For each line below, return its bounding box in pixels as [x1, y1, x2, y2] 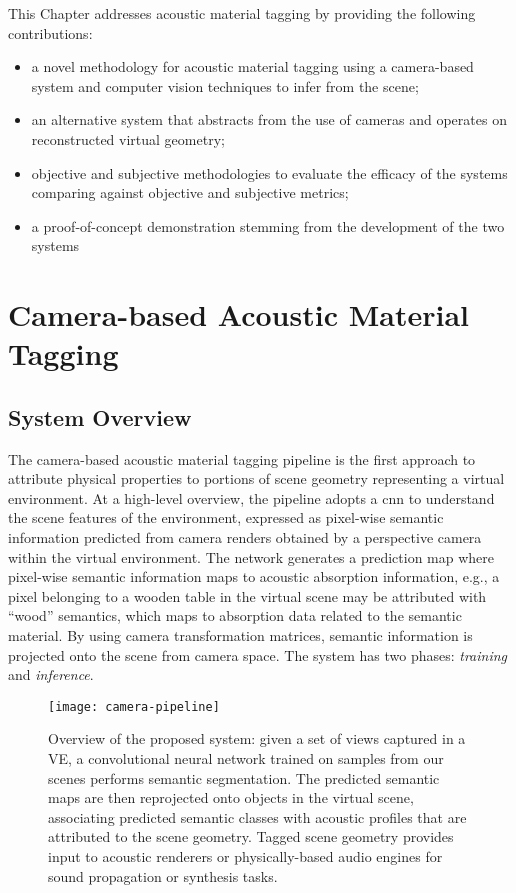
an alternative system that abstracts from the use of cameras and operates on [31, 109, 507, 130]
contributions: [8, 22, 93, 43]
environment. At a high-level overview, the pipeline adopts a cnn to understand [8, 487, 495, 508]
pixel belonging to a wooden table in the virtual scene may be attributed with [8, 585, 487, 606]
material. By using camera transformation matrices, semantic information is [8, 625, 473, 646]
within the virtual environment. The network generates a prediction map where [8, 546, 495, 567]
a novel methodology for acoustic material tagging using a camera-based [31, 56, 474, 77]
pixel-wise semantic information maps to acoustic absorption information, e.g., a [8, 566, 500, 587]
